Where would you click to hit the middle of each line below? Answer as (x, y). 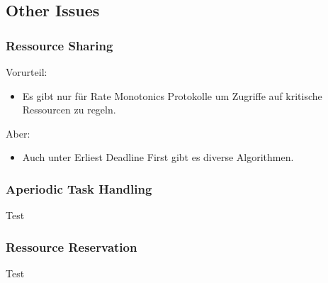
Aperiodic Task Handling (79, 188)
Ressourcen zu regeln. (69, 110)
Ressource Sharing (60, 45)
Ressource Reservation (72, 246)
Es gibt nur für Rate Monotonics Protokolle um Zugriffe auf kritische (172, 95)
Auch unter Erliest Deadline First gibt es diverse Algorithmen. (158, 157)
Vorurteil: (27, 72)
